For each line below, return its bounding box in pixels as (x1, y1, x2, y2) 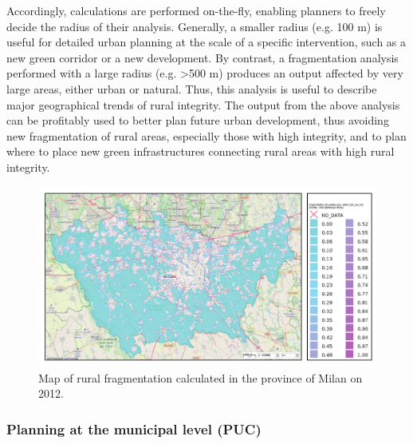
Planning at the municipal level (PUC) (6, 418, 262, 438)
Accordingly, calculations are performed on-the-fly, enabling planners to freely (6, 2, 386, 18)
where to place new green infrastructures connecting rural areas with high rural (6, 143, 395, 160)
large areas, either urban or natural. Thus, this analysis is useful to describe (6, 80, 377, 97)
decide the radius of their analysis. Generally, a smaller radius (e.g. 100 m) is (6, 18, 383, 34)
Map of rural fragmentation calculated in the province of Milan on (38, 369, 363, 386)
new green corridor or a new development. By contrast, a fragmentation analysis (6, 49, 399, 65)
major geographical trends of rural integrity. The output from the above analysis (6, 96, 400, 113)
